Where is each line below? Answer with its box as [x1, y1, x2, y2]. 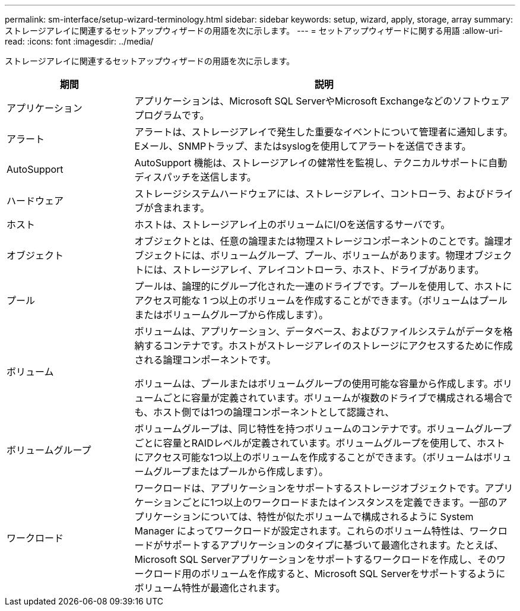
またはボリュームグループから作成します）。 [134, 309, 329, 321]
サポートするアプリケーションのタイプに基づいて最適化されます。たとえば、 [163, 539, 504, 551]
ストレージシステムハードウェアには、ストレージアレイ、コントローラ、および [134, 188, 485, 200]
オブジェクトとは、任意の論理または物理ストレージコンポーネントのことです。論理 [134, 235, 504, 247]
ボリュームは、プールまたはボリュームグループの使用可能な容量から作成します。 [134, 378, 493, 390]
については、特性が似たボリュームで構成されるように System [201, 511, 474, 523]
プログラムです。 [134, 109, 210, 121]
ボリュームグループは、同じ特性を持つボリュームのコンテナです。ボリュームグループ [134, 423, 512, 435]
